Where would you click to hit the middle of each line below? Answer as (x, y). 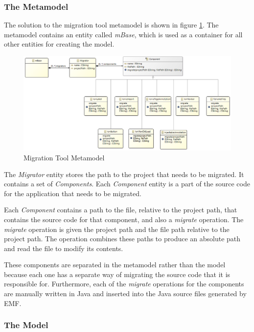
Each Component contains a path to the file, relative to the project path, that (121, 210)
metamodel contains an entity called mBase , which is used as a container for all (123, 34)
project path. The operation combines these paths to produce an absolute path (122, 239)
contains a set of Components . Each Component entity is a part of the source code (127, 184)
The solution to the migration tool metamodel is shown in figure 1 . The (111, 25)
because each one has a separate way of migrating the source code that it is (117, 274)
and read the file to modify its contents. (64, 248)
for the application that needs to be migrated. (73, 193)
